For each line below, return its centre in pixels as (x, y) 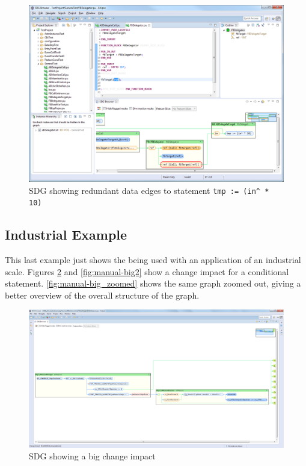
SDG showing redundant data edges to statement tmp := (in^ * (149, 190)
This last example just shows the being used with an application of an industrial (153, 260)
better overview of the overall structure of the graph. (102, 295)
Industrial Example (66, 235)
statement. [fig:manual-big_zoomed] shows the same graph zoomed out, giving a (153, 283)
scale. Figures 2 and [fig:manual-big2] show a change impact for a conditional (147, 271)
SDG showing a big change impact (92, 456)
